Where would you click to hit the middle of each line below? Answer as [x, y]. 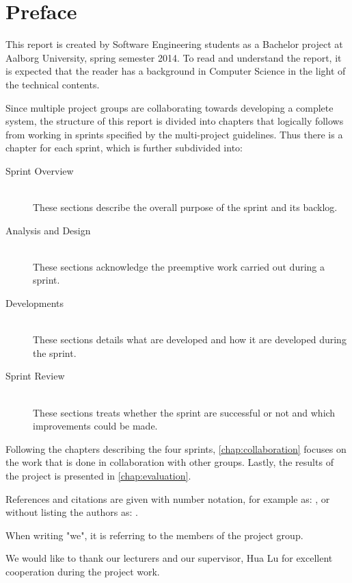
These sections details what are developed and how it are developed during [190, 339]
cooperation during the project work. [83, 571]
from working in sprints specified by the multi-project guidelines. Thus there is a [174, 134]
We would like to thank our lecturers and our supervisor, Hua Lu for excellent [169, 558]
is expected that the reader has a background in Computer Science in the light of [176, 71]
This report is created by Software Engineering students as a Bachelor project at [174, 44]
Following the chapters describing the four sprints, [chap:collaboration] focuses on [176, 448]
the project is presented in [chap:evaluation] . [98, 475]
